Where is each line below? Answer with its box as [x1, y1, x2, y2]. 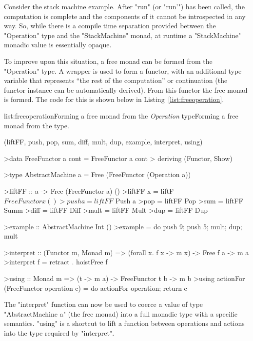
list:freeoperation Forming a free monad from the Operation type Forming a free [4, 110, 238, 120]
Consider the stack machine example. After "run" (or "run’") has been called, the [4, 1, 245, 11]
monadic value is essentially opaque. [4, 40, 112, 50]
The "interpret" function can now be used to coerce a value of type [4, 299, 203, 309]
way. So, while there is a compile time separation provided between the [4, 20, 216, 31]
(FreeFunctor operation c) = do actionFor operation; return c [4, 282, 187, 293]
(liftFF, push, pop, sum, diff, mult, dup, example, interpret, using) [4, 137, 203, 147]
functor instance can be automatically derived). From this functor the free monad [4, 84, 248, 95]
